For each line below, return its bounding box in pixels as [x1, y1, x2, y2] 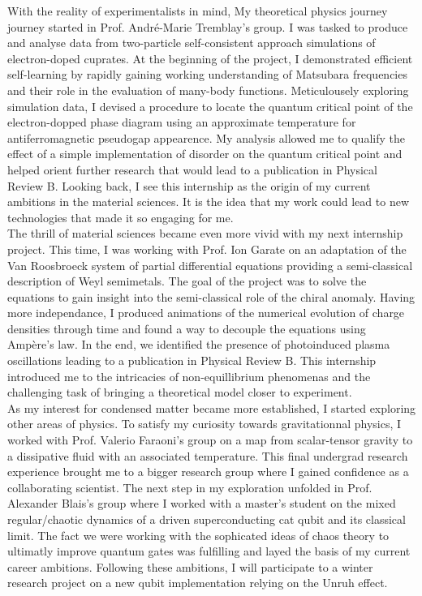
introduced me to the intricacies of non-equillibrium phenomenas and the [7, 367, 371, 384]
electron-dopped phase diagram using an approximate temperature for [7, 114, 356, 131]
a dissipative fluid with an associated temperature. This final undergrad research [7, 447, 408, 464]
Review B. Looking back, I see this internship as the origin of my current [7, 177, 371, 194]
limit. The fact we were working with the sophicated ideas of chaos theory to [7, 526, 390, 543]
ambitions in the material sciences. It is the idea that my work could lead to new [7, 193, 409, 210]
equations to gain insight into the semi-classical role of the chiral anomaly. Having [7, 288, 416, 305]
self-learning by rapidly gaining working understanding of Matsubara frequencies [7, 66, 407, 83]
